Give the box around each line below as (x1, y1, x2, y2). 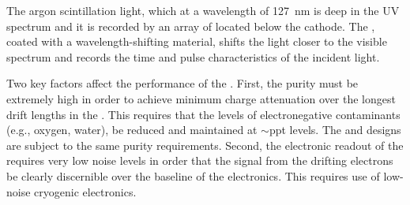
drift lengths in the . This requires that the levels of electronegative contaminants (6, 106, 401, 122)
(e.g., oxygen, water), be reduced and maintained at (6, 121, 258, 138)
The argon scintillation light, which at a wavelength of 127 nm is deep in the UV (6, 2, 400, 18)
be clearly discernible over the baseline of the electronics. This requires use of (6, 167, 380, 184)
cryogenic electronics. (34, 183, 137, 199)
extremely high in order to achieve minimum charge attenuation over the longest (6, 90, 396, 106)
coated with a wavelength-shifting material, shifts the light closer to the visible (6, 33, 387, 50)
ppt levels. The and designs (269, 121, 401, 138)
